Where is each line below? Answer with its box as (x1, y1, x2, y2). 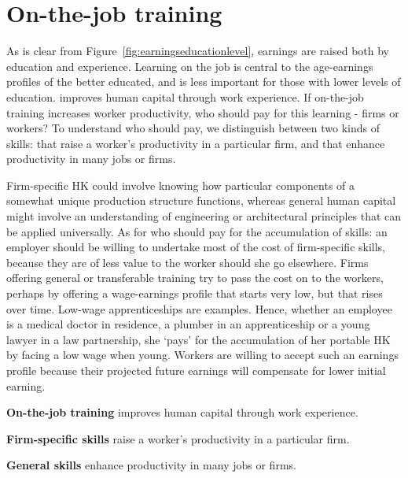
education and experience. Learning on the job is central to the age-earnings (6, 57, 373, 74)
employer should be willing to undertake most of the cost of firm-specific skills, (6, 239, 386, 255)
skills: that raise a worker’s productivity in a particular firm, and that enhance (6, 135, 385, 151)
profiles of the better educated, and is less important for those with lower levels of (6, 73, 401, 90)
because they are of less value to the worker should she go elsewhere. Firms (6, 254, 369, 270)
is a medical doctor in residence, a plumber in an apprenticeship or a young (6, 316, 370, 332)
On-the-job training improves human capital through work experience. (6, 404, 358, 421)
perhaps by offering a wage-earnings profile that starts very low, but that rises (6, 285, 383, 302)
